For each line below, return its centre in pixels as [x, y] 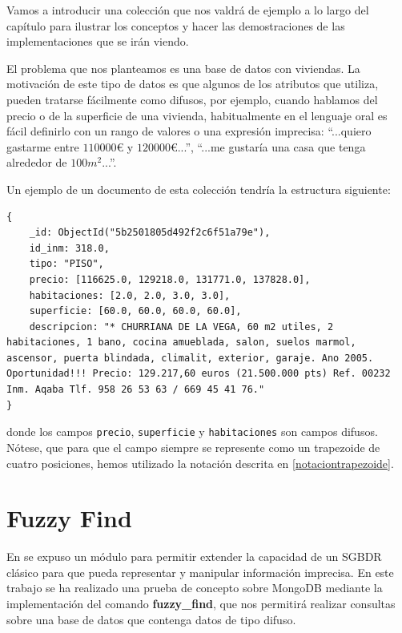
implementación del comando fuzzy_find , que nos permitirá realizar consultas [201, 603]
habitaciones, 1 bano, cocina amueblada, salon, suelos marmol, [181, 343]
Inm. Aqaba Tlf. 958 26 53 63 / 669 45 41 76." [136, 390]
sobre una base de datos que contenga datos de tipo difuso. [151, 619]
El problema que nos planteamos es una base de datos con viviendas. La [183, 68]
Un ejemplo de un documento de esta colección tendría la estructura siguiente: [199, 189]
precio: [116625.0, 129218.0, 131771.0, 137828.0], [170, 279]
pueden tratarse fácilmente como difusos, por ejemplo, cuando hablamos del [192, 99]
